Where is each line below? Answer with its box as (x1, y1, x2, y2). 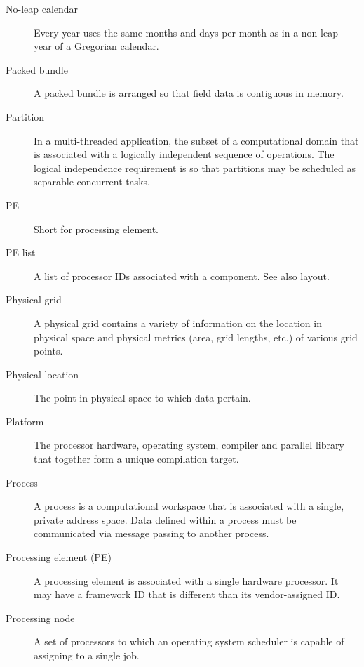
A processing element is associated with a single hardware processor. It (34, 573, 339, 588)
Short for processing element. (34, 221, 159, 236)
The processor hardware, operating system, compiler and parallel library (34, 437, 344, 452)
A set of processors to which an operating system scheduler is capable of (34, 634, 344, 649)
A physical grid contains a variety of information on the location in (34, 315, 322, 330)
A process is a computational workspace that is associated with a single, (34, 498, 344, 513)
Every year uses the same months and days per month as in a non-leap (34, 25, 338, 39)
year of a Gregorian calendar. (34, 39, 159, 53)
